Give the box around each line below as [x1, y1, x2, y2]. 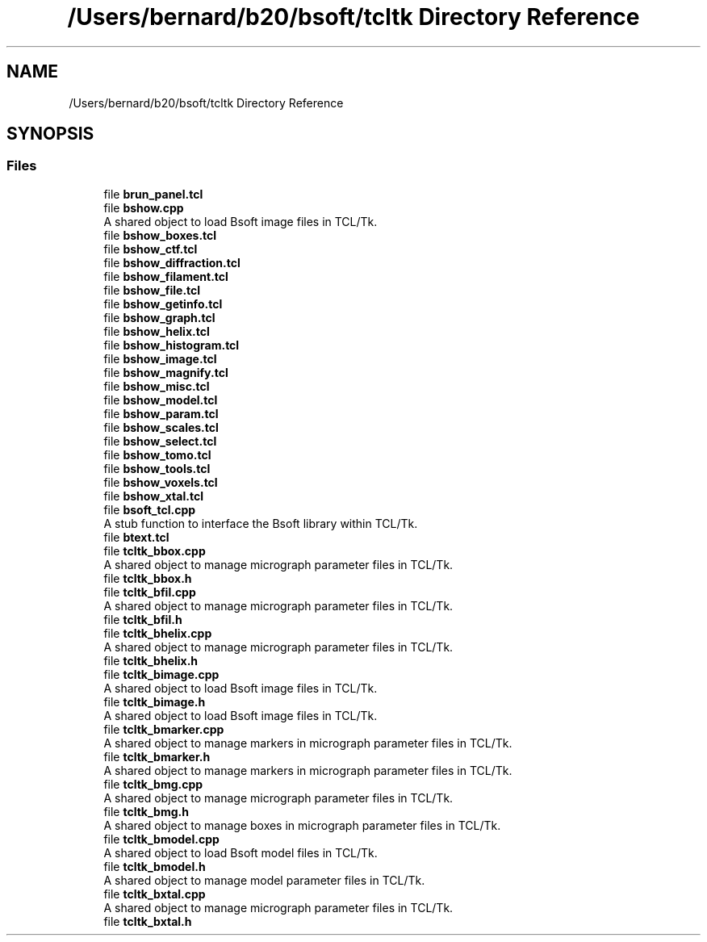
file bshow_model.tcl [103, 392, 218, 407]
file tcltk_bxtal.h [103, 914, 192, 928]
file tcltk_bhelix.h [103, 653, 199, 668]
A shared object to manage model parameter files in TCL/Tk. [103, 873, 425, 887]
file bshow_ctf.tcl [103, 241, 198, 256]
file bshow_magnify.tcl [103, 365, 228, 379]
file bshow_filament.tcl [103, 269, 228, 283]
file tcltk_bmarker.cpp [103, 722, 224, 736]
